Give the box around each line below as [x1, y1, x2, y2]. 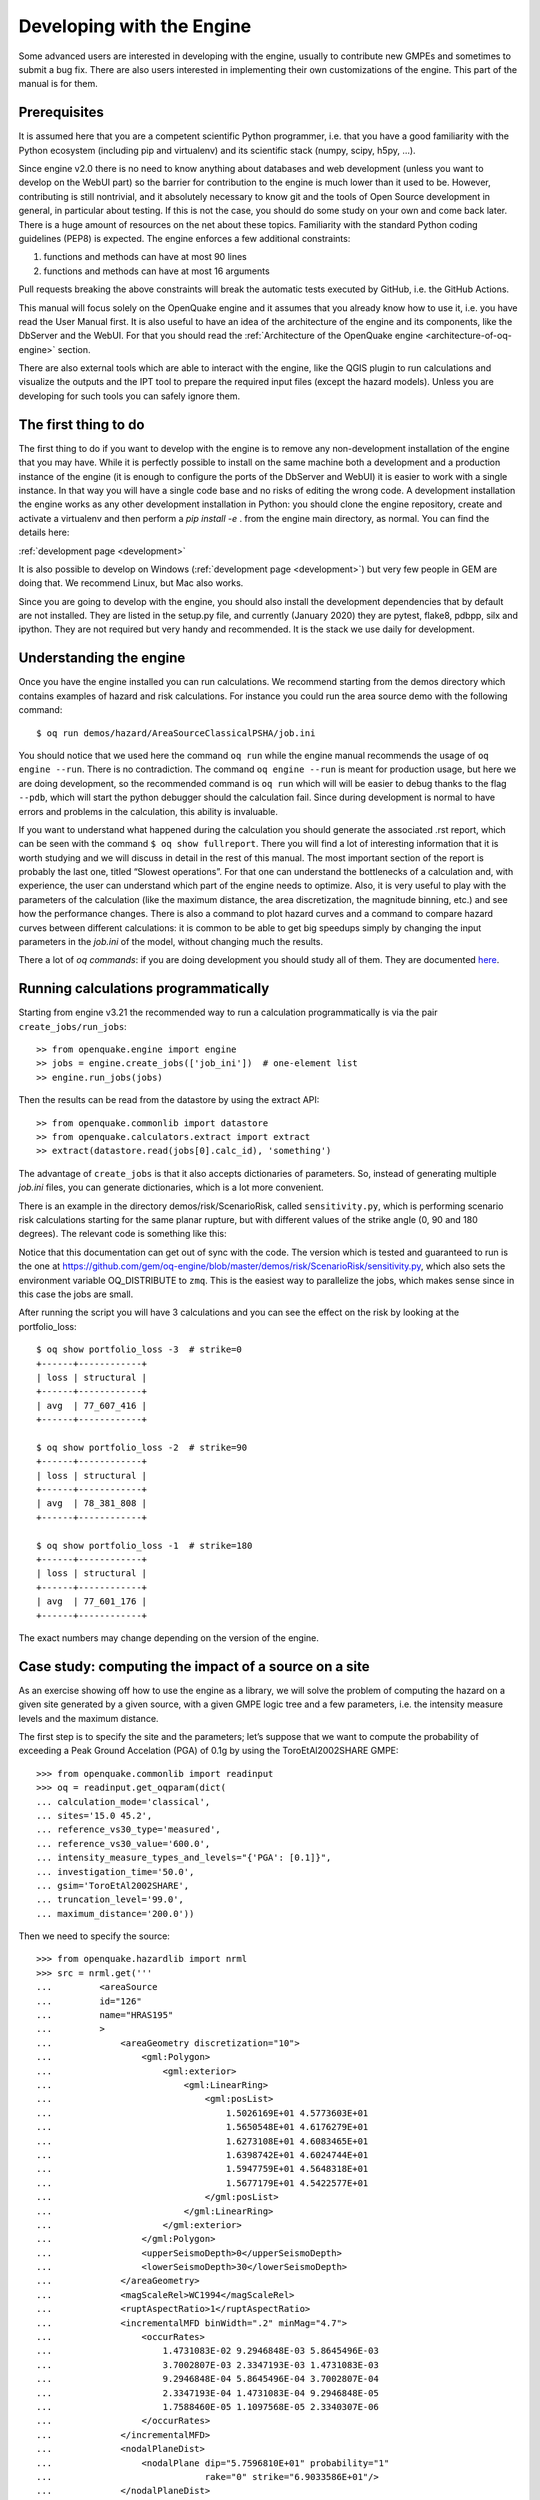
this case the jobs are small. [18, 1288, 134, 1300]
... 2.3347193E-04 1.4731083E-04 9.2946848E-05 [36, 2387, 379, 2399]
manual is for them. [18, 78, 99, 90]
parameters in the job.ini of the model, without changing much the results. [18, 936, 324, 948]
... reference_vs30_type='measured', [36, 1824, 222, 1835]
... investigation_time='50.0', [36, 1866, 195, 1877]
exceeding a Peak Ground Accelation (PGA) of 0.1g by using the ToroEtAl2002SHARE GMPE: [18, 1745, 399, 1757]
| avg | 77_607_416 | [36, 1400, 148, 1411]
